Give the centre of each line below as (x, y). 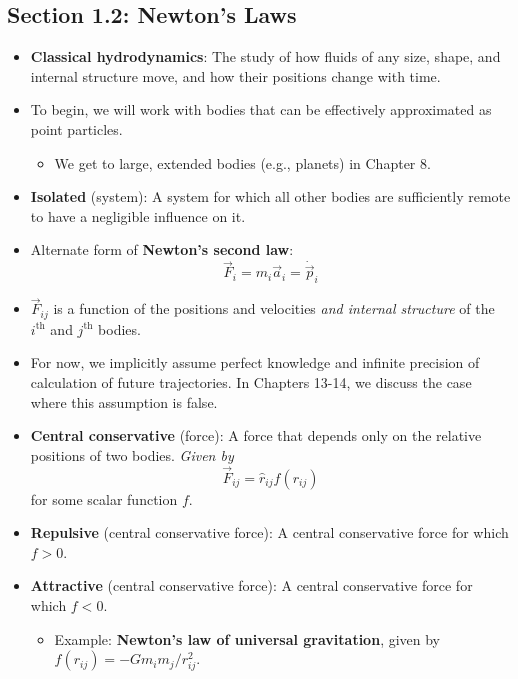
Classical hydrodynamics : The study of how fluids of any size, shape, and (265, 56)
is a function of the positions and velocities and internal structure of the (274, 308)
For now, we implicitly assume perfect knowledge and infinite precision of (255, 362)
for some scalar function (104, 498)
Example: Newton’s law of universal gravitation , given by (247, 638)
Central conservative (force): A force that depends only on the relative (256, 435)
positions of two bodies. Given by (132, 454)
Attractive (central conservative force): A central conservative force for (251, 585)
